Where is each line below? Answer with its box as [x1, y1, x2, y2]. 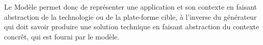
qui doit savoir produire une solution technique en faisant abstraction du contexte [4, 21, 259, 32]
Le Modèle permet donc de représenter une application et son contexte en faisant [4, 2, 257, 12]
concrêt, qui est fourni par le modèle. [4, 31, 120, 41]
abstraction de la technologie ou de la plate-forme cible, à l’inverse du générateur [4, 11, 257, 22]
